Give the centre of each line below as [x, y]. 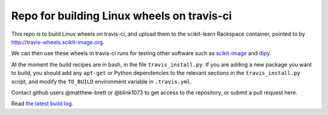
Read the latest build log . [42, 103]
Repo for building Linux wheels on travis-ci [121, 16]
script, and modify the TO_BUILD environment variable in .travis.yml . [102, 81]
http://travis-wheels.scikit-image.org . [58, 42]
